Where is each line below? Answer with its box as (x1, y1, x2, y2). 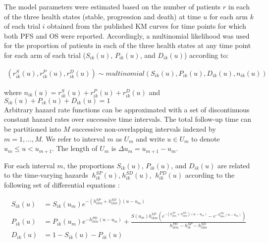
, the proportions (63, 160, 114, 170)
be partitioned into (4, 123, 61, 134)
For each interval (4, 160, 55, 170)
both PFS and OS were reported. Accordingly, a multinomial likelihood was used (4, 30, 250, 41)
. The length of (52, 143, 98, 153)
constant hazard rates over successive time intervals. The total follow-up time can (4, 114, 252, 124)
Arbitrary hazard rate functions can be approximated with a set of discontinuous (4, 104, 250, 114)
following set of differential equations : (4, 179, 120, 190)
